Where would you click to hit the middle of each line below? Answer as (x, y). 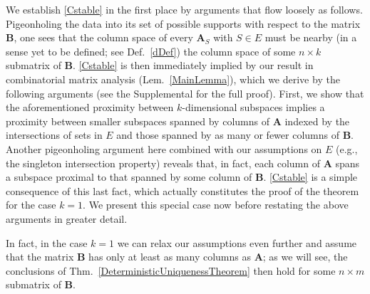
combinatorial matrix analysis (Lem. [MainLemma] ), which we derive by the (173, 79)
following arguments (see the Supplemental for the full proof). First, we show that (185, 93)
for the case (31, 205)
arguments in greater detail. (67, 218)
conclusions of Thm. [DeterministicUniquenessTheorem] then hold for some (171, 270)
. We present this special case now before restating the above (216, 205)
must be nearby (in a (311, 37)
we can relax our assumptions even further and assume (237, 242)
